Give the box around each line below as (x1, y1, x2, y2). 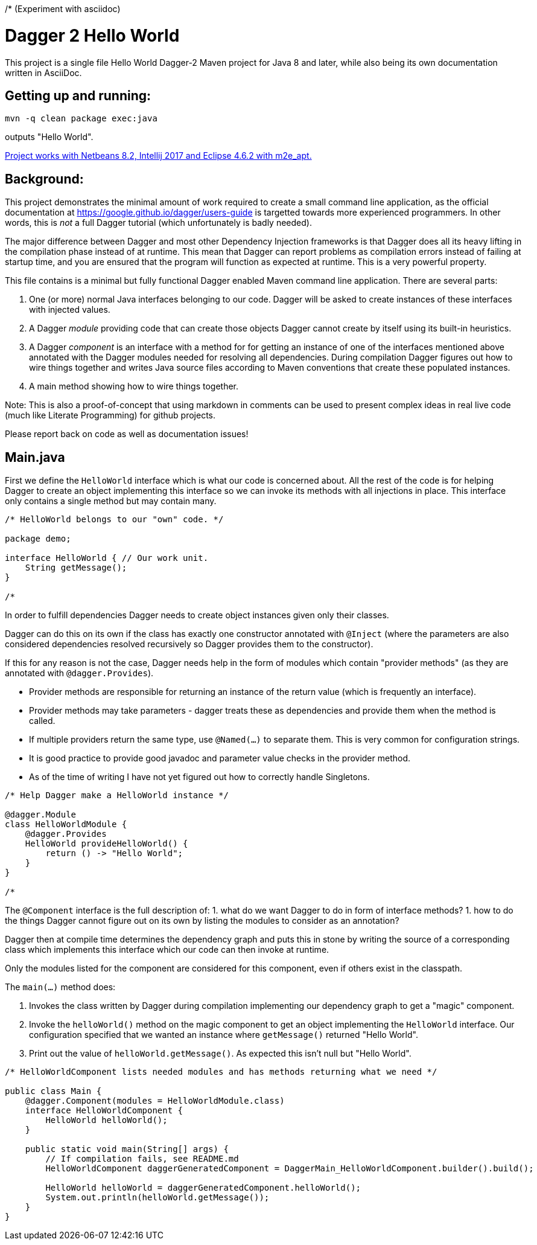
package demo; (5, 534, 71, 544)
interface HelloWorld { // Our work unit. (5, 553, 209, 563)
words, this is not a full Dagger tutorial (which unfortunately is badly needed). (5, 217, 312, 228)
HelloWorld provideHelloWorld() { (25, 839, 188, 849)
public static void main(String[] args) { (25, 1144, 229, 1154)
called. (29, 715, 56, 726)
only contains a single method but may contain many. (5, 496, 217, 507)
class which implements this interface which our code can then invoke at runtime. (5, 944, 329, 955)
